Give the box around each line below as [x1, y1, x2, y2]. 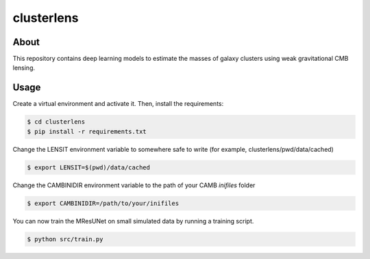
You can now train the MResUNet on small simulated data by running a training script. [12, 217, 254, 225]
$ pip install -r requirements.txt [27, 127, 147, 135]
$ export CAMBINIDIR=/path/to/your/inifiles [27, 199, 180, 207]
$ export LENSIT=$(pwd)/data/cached [27, 163, 151, 171]
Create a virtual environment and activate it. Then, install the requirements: [12, 100, 224, 108]
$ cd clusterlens [27, 118, 86, 126]
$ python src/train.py [27, 235, 103, 243]
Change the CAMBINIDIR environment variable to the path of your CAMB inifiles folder [12, 181, 256, 189]
